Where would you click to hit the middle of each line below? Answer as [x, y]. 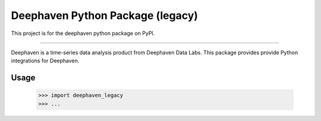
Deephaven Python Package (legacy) [105, 15]
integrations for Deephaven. [45, 61]
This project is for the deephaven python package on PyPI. [83, 33]
